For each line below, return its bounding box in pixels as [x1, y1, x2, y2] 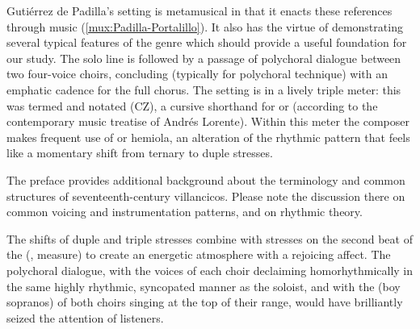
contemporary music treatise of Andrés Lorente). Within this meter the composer [6, 113, 409, 130]
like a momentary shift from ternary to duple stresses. [6, 144, 273, 161]
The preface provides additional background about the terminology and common [6, 171, 405, 188]
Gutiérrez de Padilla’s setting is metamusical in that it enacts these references [6, 2, 393, 19]
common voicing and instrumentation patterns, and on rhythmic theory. [6, 203, 363, 220]
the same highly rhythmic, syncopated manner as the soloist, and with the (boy [6, 277, 401, 294]
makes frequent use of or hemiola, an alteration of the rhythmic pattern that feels [6, 128, 410, 145]
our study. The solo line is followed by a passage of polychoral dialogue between [6, 49, 401, 66]
